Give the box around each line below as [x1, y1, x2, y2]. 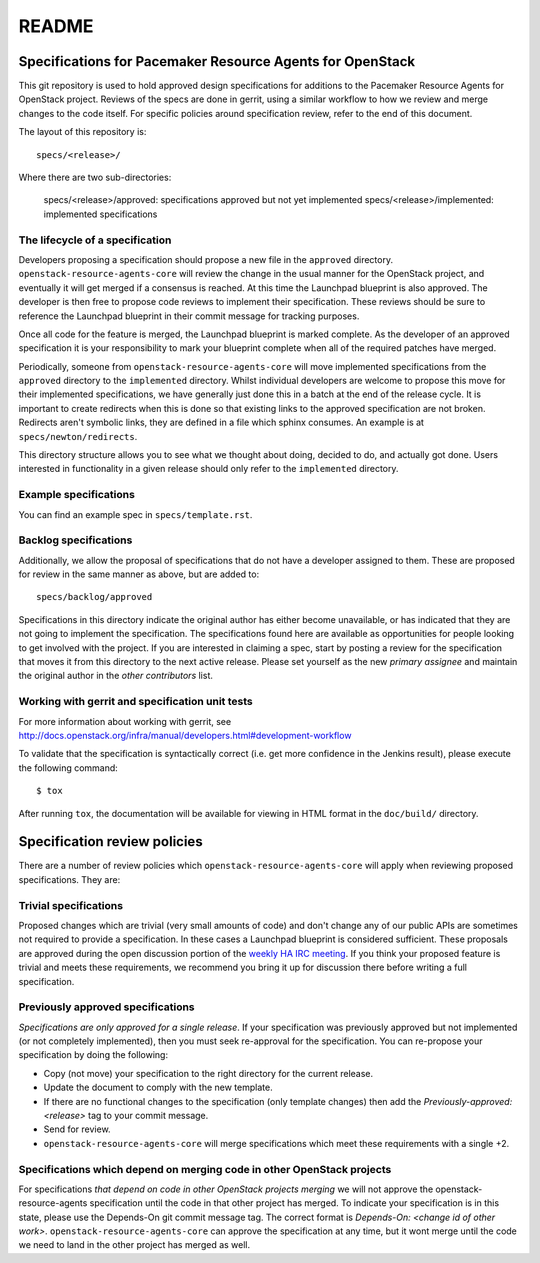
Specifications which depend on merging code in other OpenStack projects [18, 1162, 392, 1176]
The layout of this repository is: [18, 126, 147, 138]
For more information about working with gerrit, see [18, 715, 232, 727]
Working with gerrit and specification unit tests [18, 695, 254, 709]
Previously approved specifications [18, 1000, 195, 1014]
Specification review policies [18, 833, 204, 850]
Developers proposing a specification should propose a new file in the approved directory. [18, 253, 394, 265]
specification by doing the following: [18, 1049, 169, 1061]
